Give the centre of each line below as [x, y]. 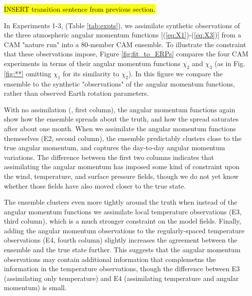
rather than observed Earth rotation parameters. [76, 93]
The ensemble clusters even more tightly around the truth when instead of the [121, 202]
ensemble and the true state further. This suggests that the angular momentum [122, 250]
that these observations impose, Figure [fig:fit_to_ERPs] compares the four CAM [126, 54]
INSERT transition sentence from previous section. [80, 9]
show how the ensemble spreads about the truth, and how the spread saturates [121, 119]
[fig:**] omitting [28, 73]
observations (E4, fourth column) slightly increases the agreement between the [121, 240]
